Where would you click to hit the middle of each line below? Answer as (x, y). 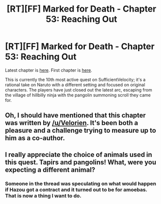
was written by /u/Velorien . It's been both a (72, 123)
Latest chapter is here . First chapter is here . (48, 70)
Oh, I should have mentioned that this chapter (75, 116)
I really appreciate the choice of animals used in (79, 154)
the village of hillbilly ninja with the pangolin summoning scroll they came (78, 95)
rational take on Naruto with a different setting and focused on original (75, 85)
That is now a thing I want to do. (43, 196)
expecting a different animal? (50, 170)
